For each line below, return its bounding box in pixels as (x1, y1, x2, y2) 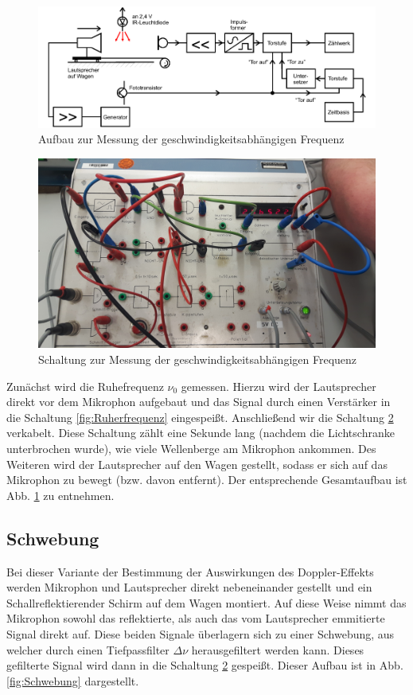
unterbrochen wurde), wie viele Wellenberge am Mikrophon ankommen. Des (6, 440, 376, 456)
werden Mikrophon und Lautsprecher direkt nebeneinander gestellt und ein (6, 579, 372, 595)
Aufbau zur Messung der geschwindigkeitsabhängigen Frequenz (38, 131, 345, 147)
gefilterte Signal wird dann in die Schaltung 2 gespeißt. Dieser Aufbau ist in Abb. (6, 657, 403, 674)
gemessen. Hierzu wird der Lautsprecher (181, 377, 376, 394)
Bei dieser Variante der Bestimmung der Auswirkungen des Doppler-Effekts (6, 563, 374, 580)
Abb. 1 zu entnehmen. (6, 486, 115, 503)
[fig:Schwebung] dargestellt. (6, 672, 139, 689)
